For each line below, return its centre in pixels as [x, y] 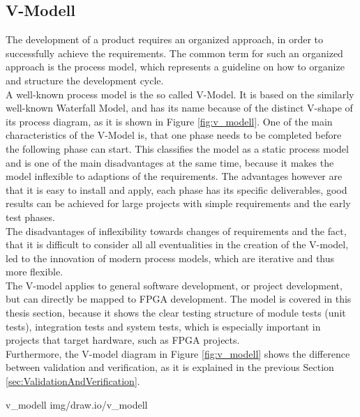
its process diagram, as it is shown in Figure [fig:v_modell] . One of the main [169, 121]
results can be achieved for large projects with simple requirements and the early [178, 203]
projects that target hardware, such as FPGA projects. [123, 340]
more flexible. [35, 272]
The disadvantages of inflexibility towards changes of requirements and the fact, [176, 230]
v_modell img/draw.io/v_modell [77, 404]
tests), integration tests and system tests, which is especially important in [163, 326]
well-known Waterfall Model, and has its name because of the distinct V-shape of [179, 108]
